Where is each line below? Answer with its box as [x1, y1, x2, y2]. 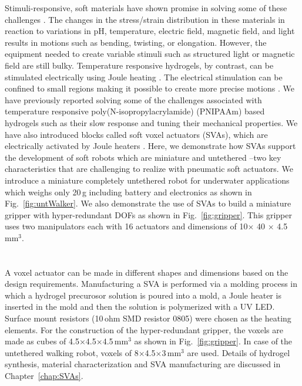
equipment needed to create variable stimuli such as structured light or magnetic [5, 48, 295, 60]
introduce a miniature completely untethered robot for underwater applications [5, 174, 290, 186]
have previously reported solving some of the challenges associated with [5, 93, 262, 106]
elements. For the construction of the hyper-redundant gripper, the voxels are [5, 323, 283, 336]
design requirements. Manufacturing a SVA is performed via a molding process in [5, 277, 298, 290]
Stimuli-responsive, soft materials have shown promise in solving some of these [5, 2, 287, 13]
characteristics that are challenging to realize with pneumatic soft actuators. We [5, 162, 293, 175]
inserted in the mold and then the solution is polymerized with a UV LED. [5, 300, 275, 313]
